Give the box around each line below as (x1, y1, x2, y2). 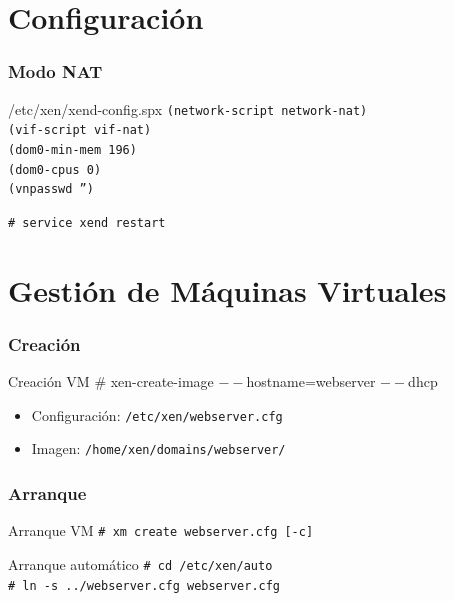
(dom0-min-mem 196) (8, 142, 137, 157)
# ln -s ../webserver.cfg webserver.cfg (8, 578, 281, 593)
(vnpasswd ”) (8, 182, 94, 197)
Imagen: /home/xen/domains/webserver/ (31, 438, 286, 459)
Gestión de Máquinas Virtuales (8, 269, 447, 310)
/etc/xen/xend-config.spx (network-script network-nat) (8, 98, 368, 119)
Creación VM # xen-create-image (8, 371, 214, 392)
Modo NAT (8, 59, 103, 84)
